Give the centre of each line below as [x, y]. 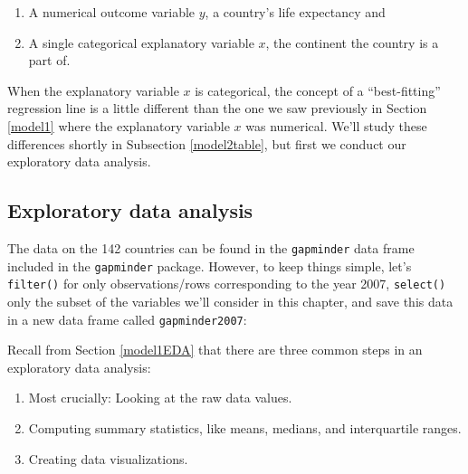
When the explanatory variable [93, 90]
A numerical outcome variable [112, 12]
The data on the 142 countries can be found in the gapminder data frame [211, 247]
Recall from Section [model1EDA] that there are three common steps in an [215, 350]
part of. [49, 60]
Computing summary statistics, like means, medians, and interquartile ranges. [245, 427]
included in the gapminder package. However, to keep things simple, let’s [210, 265]
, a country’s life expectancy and [295, 12]
